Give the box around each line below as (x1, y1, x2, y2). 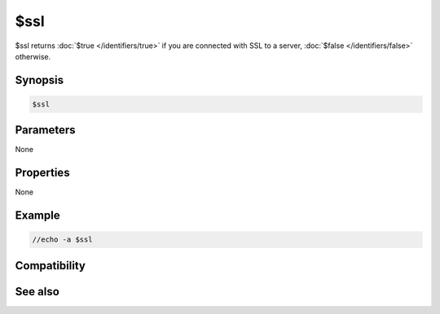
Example (15, 208, 60, 223)
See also (15, 285, 60, 299)
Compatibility (15, 259, 86, 273)
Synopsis (15, 73, 64, 87)
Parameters (15, 123, 76, 137)
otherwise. (15, 51, 51, 61)
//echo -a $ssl (32, 235, 93, 244)
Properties (15, 166, 70, 180)
